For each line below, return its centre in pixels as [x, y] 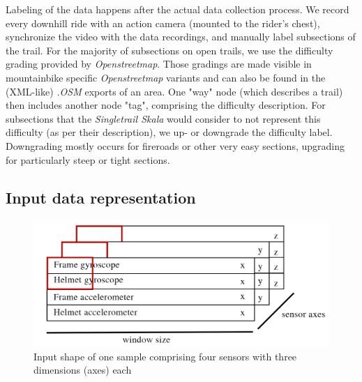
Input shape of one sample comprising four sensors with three [165, 356]
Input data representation [101, 197]
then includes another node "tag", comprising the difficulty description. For [166, 105]
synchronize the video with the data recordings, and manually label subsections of [181, 37]
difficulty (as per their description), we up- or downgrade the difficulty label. [169, 132]
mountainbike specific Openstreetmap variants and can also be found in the [166, 77]
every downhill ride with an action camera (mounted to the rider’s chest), [163, 23]
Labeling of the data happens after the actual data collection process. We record [178, 9]
